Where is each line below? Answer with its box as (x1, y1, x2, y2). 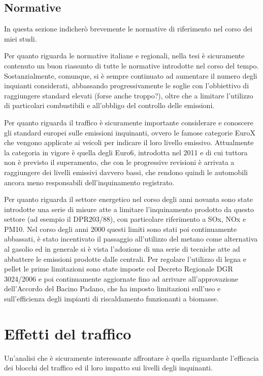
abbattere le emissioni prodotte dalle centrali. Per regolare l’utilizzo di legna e (4, 253, 246, 264)
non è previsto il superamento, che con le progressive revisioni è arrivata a (4, 157, 235, 167)
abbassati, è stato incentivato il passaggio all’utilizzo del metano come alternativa (4, 233, 258, 244)
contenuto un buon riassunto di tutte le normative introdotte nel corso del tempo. (4, 60, 259, 71)
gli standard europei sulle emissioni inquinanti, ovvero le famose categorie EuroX (4, 127, 256, 138)
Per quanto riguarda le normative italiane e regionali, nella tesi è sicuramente (4, 50, 245, 61)
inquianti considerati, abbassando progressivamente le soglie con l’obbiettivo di (4, 80, 249, 91)
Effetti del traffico (4, 323, 131, 344)
